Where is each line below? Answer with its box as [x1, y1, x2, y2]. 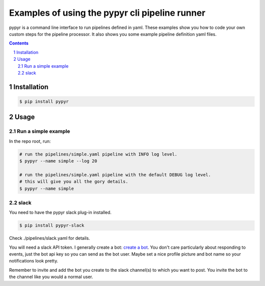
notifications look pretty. [9, 258, 58, 264]
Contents [9, 40, 29, 46]
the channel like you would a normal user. [9, 274, 93, 280]
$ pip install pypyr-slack [19, 223, 84, 228]
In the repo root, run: [9, 138, 51, 144]
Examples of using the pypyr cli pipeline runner [9, 7, 206, 18]
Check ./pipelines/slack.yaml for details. [9, 235, 90, 241]
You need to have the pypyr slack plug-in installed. [9, 209, 112, 215]
